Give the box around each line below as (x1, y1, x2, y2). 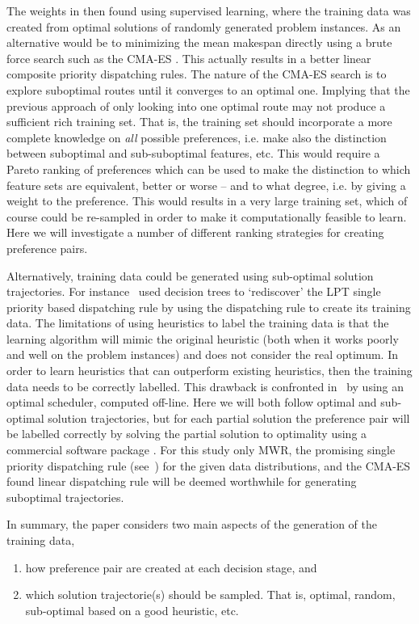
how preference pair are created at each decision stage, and (25, 559, 317, 576)
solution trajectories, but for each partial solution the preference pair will (48, 409, 410, 426)
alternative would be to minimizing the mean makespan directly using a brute (6, 34, 392, 51)
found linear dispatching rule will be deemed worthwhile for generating (6, 473, 357, 490)
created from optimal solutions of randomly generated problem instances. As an (6, 18, 401, 35)
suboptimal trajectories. (6, 488, 124, 505)
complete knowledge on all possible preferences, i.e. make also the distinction (6, 129, 387, 145)
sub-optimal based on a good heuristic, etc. (25, 601, 239, 618)
